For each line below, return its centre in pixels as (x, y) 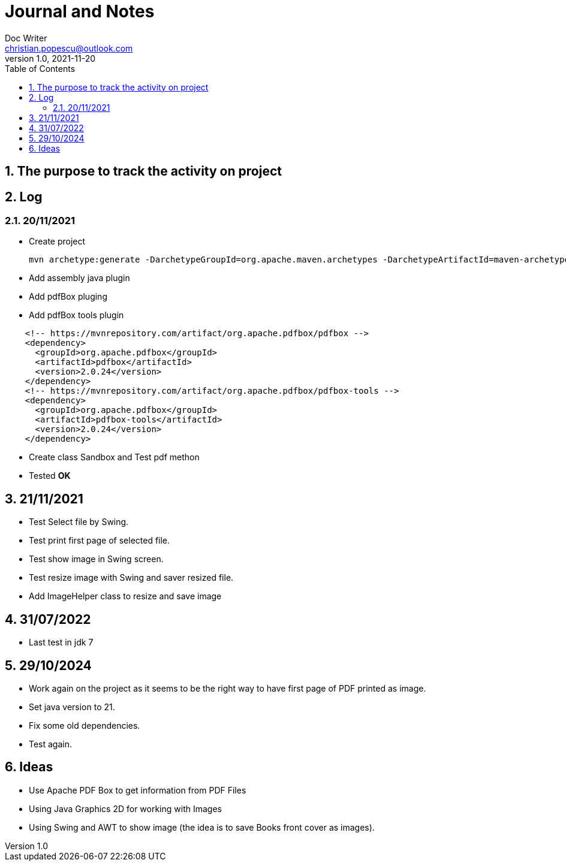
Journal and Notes (80, 11)
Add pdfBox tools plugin (76, 315)
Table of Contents (40, 68)
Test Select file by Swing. (79, 522)
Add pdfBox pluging (68, 297)
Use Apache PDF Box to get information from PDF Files (138, 790)
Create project (57, 242)
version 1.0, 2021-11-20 (50, 58)
